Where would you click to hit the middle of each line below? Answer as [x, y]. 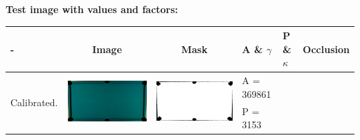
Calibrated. [34, 102]
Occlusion [326, 49]
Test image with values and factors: [92, 9]
